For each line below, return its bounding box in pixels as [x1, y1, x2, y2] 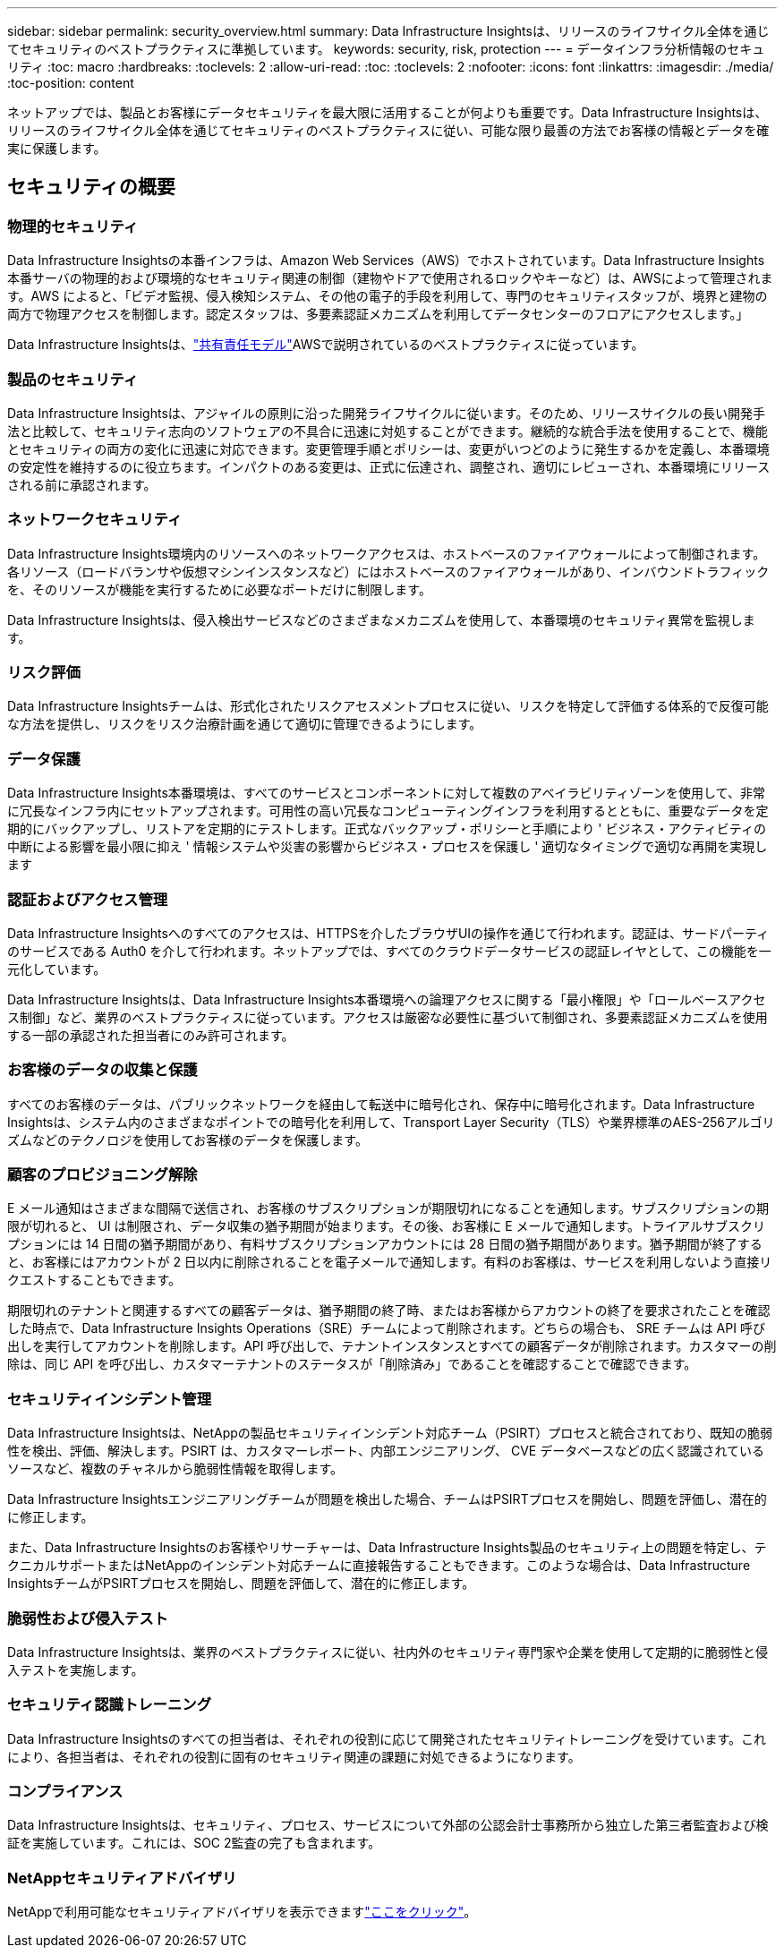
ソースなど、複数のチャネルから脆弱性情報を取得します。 [7, 1461, 344, 1477]
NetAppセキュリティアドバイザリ [7, 1868, 237, 1887]
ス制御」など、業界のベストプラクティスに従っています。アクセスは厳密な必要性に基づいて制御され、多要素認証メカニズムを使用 [7, 1009, 768, 1025]
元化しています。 [7, 960, 107, 977]
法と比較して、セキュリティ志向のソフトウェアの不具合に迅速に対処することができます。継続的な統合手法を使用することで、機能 [7, 423, 768, 439]
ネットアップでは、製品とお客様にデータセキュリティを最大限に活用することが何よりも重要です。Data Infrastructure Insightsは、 [7, 105, 768, 120]
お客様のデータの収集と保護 [7, 1061, 198, 1080]
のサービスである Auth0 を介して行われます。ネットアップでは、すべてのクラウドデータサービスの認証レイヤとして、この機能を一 [7, 943, 771, 959]
